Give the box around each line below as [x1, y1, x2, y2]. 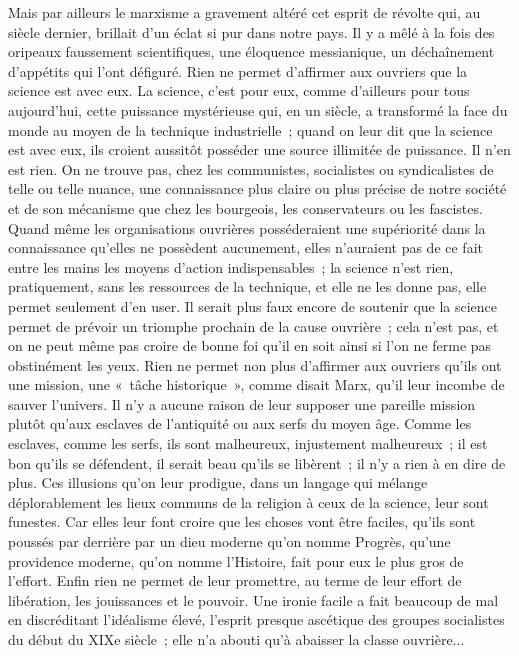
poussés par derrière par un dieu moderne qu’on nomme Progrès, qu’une [8, 531, 451, 552]
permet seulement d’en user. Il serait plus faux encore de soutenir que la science [8, 295, 498, 316]
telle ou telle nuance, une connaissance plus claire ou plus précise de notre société [8, 178, 507, 199]
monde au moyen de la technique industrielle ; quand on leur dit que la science [8, 119, 493, 140]
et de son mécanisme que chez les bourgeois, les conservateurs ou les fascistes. [8, 197, 483, 218]
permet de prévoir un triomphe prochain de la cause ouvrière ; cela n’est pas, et [8, 315, 499, 336]
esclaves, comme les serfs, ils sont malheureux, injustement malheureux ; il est [8, 433, 488, 454]
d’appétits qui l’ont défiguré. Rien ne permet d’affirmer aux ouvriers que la [8, 60, 468, 81]
